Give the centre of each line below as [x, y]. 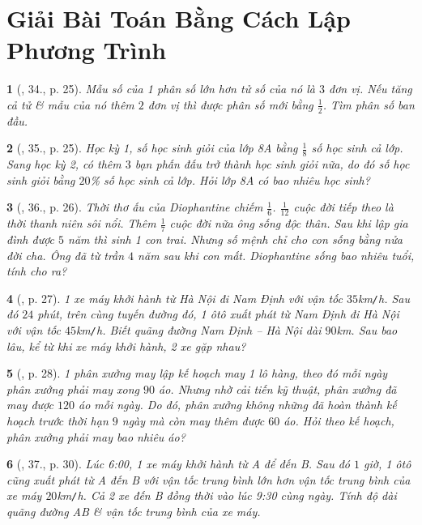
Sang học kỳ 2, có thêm [64, 164]
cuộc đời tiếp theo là [343, 207]
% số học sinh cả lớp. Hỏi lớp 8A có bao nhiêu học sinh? [230, 179]
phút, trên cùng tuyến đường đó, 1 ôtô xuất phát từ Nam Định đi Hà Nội [218, 314]
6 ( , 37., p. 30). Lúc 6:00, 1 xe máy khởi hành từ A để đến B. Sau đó [178, 464]
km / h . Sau [384, 298]
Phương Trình [87, 50]
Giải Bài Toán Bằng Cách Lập [179, 18]
